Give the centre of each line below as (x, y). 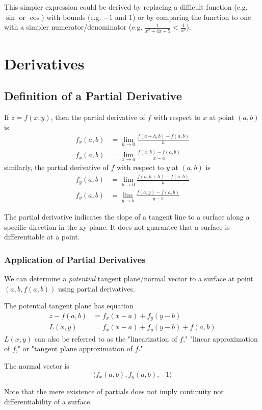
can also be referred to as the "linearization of (106, 338)
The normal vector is (37, 366)
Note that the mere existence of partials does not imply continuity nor (114, 391)
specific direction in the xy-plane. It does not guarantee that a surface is (117, 226)
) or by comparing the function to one (192, 17)
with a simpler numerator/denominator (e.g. (73, 27)
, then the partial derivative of (98, 117)
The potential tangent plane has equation (69, 306)
